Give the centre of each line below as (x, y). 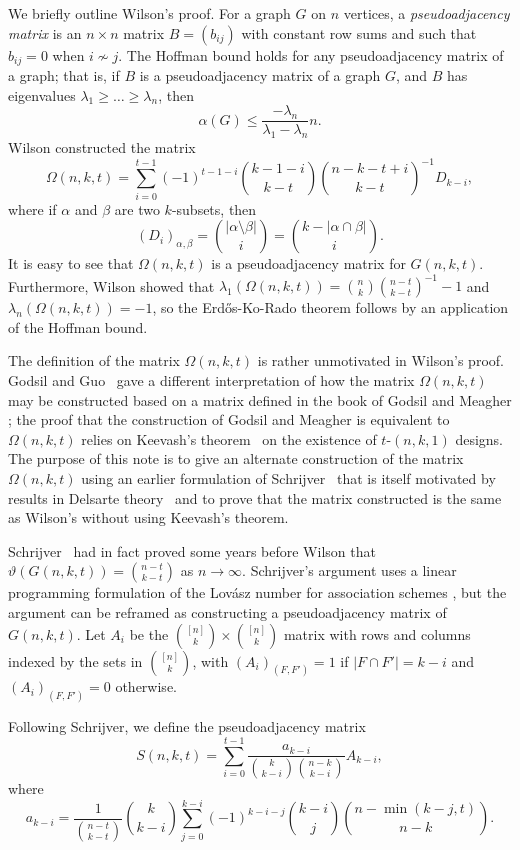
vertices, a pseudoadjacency (426, 13)
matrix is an (45, 32)
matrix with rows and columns (377, 633)
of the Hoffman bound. (78, 326)
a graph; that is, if (64, 75)
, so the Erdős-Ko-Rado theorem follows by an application (330, 307)
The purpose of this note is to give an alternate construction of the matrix (236, 458)
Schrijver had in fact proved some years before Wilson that (192, 550)
